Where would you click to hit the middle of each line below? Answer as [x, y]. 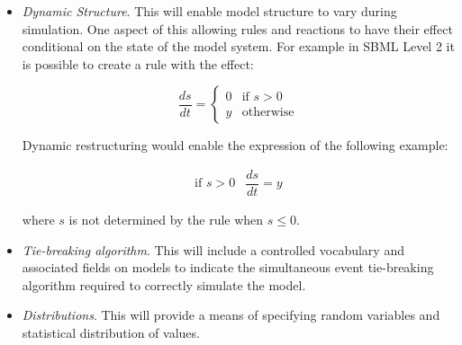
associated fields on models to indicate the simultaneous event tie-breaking [228, 267]
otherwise [268, 112]
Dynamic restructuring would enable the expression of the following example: [235, 145]
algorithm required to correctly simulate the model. [164, 284]
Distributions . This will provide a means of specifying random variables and [231, 315]
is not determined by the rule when [166, 220]
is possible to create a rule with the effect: [138, 63]
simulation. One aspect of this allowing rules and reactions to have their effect [237, 28]
